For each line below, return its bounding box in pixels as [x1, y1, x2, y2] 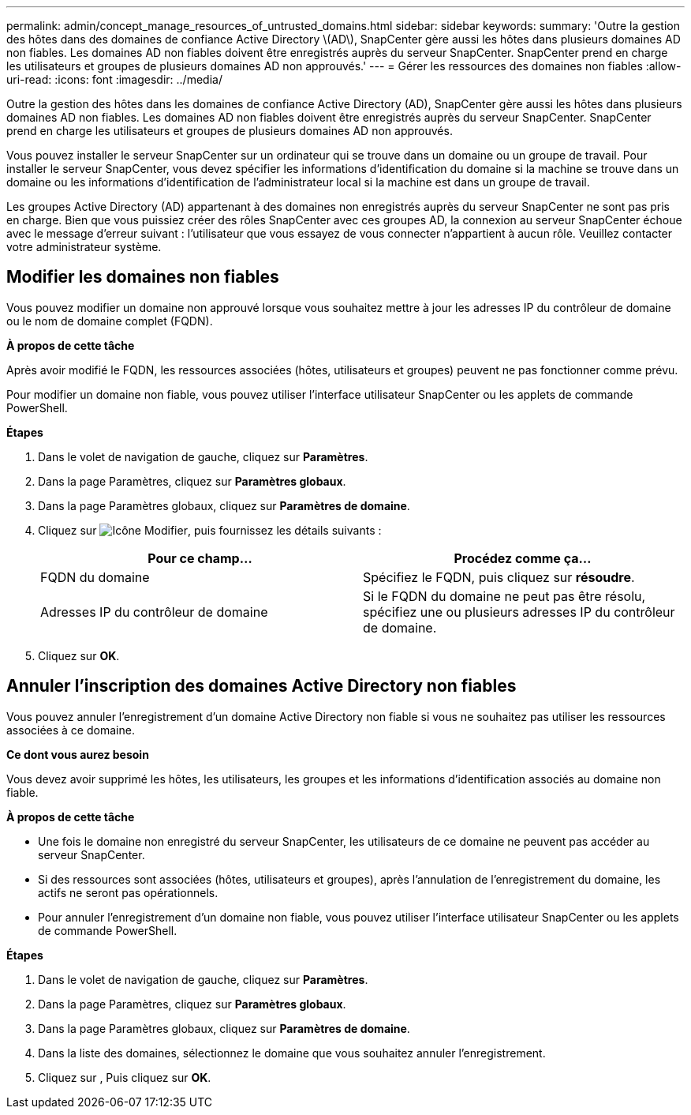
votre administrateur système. [6, 240, 162, 253]
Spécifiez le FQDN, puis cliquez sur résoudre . [363, 569, 635, 585]
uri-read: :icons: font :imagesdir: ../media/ [6, 73, 222, 86]
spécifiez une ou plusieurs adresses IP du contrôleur [363, 603, 675, 620]
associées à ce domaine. [6, 723, 135, 737]
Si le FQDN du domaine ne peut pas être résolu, [363, 588, 646, 604]
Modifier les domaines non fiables [6, 267, 279, 287]
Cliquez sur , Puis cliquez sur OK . [38, 1070, 211, 1084]
